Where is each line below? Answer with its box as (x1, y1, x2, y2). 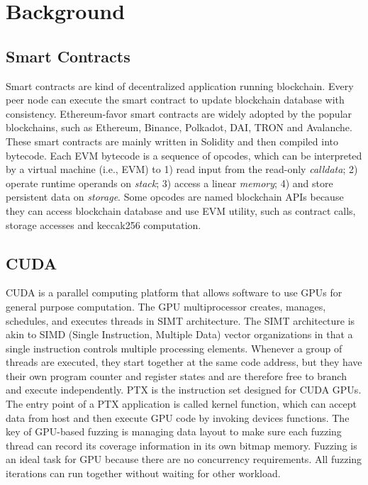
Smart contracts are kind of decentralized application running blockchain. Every (6, 78, 354, 93)
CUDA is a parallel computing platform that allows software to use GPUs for (6, 285, 342, 300)
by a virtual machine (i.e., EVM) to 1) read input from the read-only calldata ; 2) (6, 162, 358, 177)
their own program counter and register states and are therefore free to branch (6, 368, 347, 383)
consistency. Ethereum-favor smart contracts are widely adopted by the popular (6, 106, 352, 121)
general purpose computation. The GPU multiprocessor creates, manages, (6, 299, 326, 313)
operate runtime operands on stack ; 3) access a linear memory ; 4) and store (6, 175, 333, 190)
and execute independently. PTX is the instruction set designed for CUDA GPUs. (6, 382, 362, 397)
